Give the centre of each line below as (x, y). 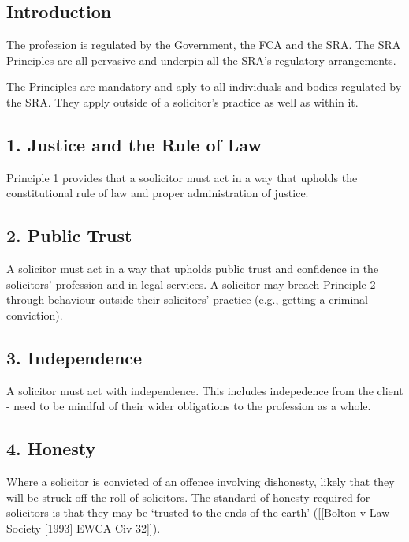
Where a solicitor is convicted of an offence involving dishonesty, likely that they (201, 482)
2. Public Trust (69, 235)
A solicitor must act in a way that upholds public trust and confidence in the (193, 269)
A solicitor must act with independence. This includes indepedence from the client (205, 390)
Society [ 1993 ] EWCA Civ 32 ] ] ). (84, 527)
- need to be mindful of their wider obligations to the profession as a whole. (189, 406)
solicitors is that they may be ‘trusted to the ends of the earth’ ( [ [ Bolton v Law (198, 512)
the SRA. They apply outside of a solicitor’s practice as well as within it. (182, 101)
